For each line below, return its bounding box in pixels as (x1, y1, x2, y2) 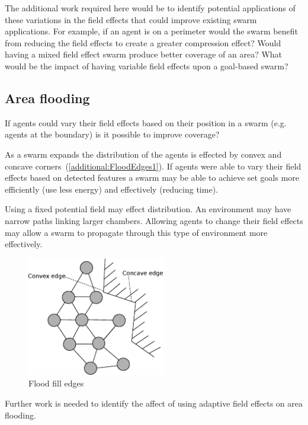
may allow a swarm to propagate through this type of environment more (5, 226, 268, 238)
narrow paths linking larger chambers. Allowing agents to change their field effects (5, 214, 303, 226)
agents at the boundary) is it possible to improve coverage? (5, 128, 220, 140)
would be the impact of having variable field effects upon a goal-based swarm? (5, 59, 288, 72)
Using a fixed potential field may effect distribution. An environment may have (5, 203, 291, 215)
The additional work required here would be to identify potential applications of (5, 2, 296, 14)
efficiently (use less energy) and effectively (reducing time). (5, 183, 218, 195)
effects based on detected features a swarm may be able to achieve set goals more (5, 171, 300, 184)
